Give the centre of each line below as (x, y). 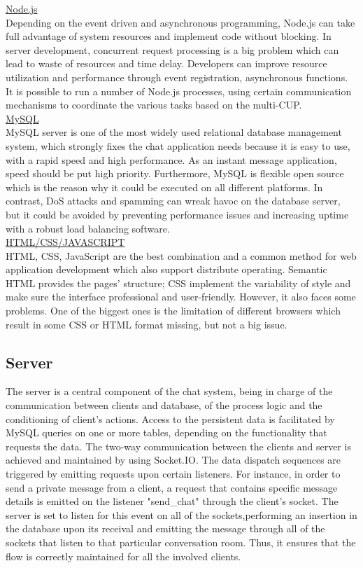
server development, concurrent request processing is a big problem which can (172, 49)
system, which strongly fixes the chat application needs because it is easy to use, (178, 145)
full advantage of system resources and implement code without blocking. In (169, 36)
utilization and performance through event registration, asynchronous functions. (177, 77)
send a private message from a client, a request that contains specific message (172, 487)
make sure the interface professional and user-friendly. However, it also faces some (181, 297)
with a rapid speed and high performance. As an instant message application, (171, 159)
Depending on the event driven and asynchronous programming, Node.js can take (180, 22)
